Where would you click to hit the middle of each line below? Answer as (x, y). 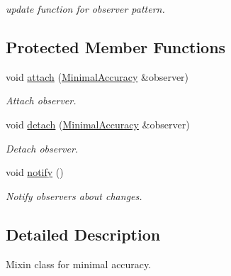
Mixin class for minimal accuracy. (79, 264)
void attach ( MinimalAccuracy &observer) (97, 76)
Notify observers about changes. (74, 195)
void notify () (35, 172)
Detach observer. (42, 148)
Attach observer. (41, 100)
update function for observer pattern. (85, 9)
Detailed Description (83, 234)
